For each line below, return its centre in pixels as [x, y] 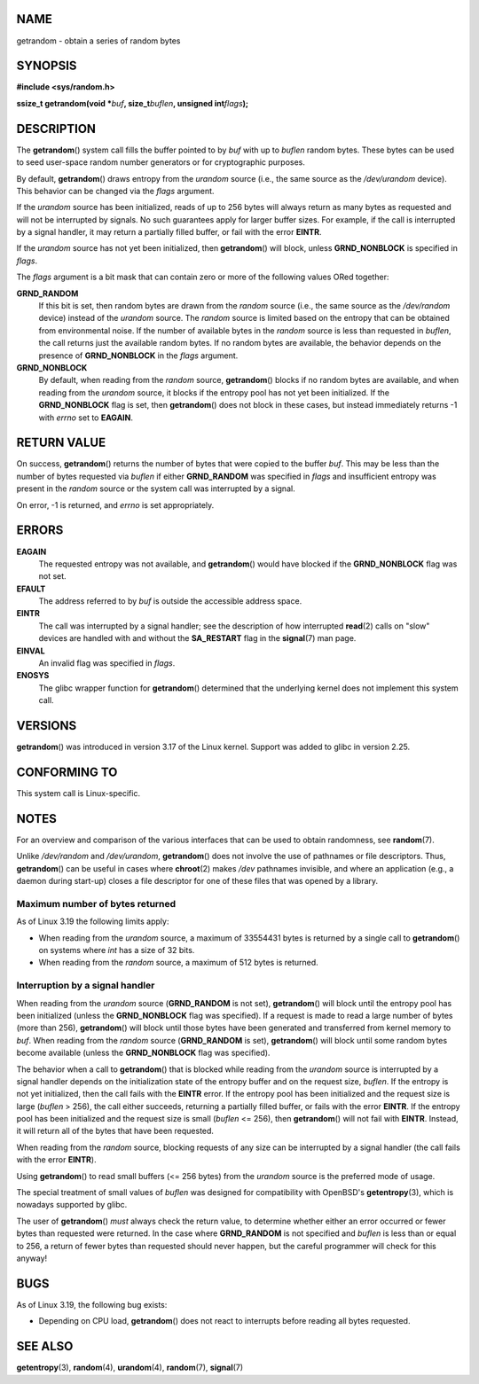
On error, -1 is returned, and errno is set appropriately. [115, 504]
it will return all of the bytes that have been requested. [115, 1131]
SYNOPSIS [47, 66]
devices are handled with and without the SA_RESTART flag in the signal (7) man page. [197, 638]
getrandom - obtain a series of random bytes [98, 41]
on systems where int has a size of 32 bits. [117, 950]
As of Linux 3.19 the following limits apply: [93, 921]
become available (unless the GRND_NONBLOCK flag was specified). [143, 1053]
